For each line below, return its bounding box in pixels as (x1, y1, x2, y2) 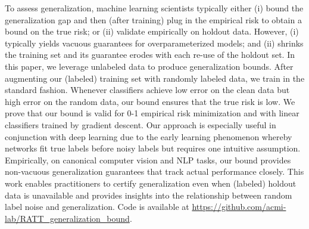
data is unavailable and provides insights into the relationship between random (5, 188, 292, 201)
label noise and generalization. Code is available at (5, 200, 189, 213)
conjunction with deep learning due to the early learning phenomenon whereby (5, 130, 292, 143)
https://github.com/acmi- (192, 200, 286, 213)
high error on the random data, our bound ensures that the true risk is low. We (5, 95, 295, 107)
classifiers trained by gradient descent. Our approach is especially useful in (5, 118, 276, 131)
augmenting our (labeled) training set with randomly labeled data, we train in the (5, 72, 305, 84)
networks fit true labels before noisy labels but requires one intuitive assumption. (5, 142, 301, 154)
